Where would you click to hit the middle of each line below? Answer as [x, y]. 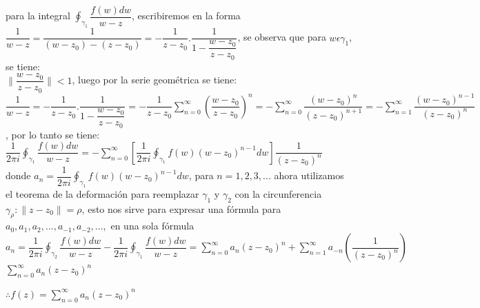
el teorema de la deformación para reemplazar [102, 193]
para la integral [38, 16]
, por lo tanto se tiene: [53, 134]
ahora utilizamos [309, 175]
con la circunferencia [278, 193]
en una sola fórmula [152, 226]
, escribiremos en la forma [186, 16]
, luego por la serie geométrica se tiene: [154, 80]
